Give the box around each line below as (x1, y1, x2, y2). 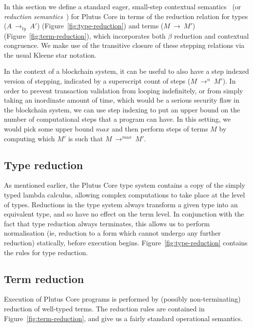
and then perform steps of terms (112, 123, 208, 133)
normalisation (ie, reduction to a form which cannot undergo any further (4, 228, 221, 238)
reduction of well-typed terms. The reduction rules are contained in (4, 303, 205, 313)
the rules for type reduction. (4, 247, 88, 257)
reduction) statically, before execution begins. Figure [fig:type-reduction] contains (4, 237, 248, 247)
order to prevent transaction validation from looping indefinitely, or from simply (4, 85, 243, 95)
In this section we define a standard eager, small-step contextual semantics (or (4, 1, 241, 11)
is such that (68, 133, 103, 143)
